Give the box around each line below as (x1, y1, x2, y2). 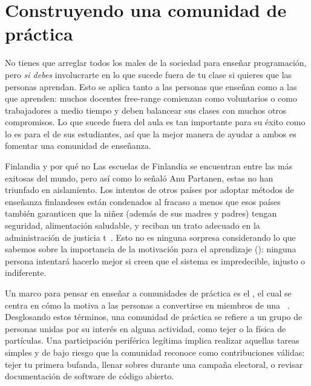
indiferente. (5, 266, 47, 279)
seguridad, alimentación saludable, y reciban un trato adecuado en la (5, 219, 260, 232)
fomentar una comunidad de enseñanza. (5, 139, 151, 152)
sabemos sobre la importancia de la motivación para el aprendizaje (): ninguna (5, 243, 296, 255)
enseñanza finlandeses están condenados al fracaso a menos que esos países (5, 195, 281, 208)
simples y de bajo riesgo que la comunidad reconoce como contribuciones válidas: (5, 345, 305, 358)
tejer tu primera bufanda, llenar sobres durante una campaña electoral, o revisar (5, 358, 303, 370)
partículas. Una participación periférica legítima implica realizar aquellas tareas (5, 334, 300, 347)
